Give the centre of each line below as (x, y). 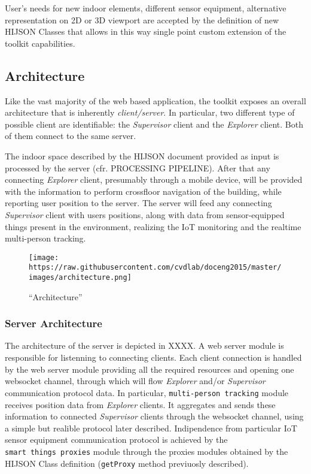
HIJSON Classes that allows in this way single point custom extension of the (146, 31)
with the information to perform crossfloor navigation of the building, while (143, 191)
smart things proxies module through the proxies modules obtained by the (147, 451)
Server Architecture (54, 323)
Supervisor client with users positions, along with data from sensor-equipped (145, 214)
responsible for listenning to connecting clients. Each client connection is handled (153, 357)
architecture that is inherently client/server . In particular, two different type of (150, 112)
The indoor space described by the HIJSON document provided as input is (142, 156)
